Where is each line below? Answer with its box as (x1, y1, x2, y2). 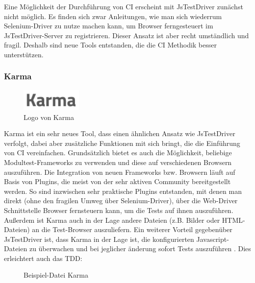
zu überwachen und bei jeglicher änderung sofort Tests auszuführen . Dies (29, 243, 251, 254)
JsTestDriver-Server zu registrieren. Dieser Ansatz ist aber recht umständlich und (4, 30, 249, 40)
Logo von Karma (24, 112, 74, 122)
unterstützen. (4, 49, 44, 59)
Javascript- (196, 234, 229, 244)
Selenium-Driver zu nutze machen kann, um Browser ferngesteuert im (4, 21, 213, 31)
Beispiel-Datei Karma (24, 269, 88, 280)
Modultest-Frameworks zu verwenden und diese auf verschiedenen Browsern (4, 157, 232, 167)
